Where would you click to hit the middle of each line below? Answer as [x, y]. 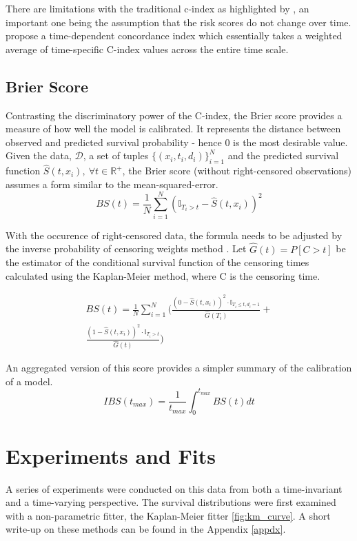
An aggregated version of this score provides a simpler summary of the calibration [179, 367]
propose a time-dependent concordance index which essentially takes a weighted [174, 35]
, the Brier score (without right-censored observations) [237, 171]
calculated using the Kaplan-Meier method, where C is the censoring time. [163, 275]
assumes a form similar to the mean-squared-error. [112, 184]
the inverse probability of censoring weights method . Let [126, 248]
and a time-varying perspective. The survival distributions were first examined [171, 502]
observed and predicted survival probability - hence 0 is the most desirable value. [177, 142]
